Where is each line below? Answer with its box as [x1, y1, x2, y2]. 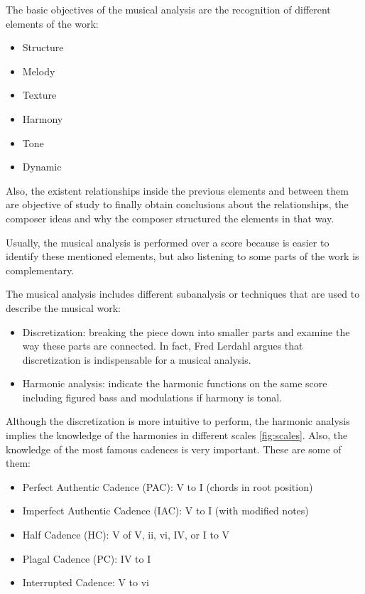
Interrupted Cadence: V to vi [22, 575, 149, 590]
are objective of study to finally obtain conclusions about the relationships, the [6, 197, 349, 212]
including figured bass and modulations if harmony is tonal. [22, 389, 283, 404]
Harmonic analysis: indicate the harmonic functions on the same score [22, 376, 327, 391]
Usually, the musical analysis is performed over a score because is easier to [6, 234, 329, 249]
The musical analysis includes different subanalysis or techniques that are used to [6, 286, 360, 301]
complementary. [6, 262, 75, 277]
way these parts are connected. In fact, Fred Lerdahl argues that [22, 338, 303, 353]
